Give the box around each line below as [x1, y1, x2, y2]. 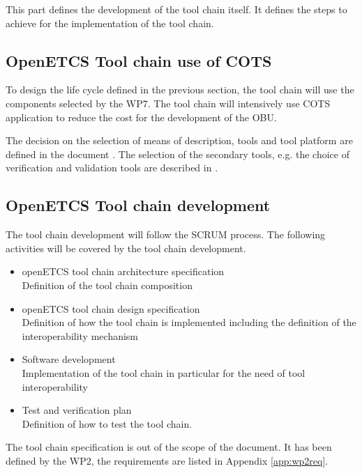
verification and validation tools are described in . [6, 160, 218, 175]
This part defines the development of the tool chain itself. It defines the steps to [6, 2, 347, 16]
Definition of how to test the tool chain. [22, 416, 193, 431]
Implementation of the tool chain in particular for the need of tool [22, 365, 306, 380]
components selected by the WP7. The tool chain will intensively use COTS [6, 95, 331, 110]
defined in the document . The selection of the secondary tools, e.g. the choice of [6, 146, 349, 161]
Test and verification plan [22, 403, 132, 417]
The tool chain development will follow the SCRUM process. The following [6, 227, 326, 242]
